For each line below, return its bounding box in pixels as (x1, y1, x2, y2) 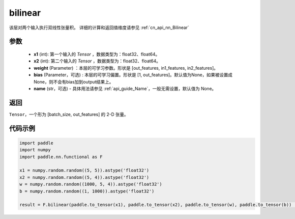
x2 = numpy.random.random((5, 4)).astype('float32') (19, 174, 149, 180)
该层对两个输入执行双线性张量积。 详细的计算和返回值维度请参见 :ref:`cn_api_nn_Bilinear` (9, 25, 189, 30)
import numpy (19, 147, 51, 153)
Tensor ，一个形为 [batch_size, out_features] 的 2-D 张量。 (9, 111, 129, 117)
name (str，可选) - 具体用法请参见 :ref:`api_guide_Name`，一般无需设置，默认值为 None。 (33, 85, 216, 91)
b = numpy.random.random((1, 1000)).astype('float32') (19, 188, 154, 194)
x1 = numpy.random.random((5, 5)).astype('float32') (19, 167, 149, 173)
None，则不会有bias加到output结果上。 (33, 79, 114, 84)
